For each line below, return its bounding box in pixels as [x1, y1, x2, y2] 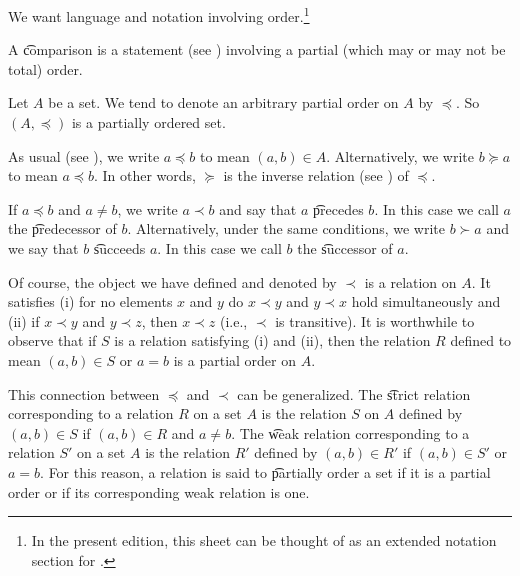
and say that [219, 198, 297, 219]
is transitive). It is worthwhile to [275, 310, 475, 331]
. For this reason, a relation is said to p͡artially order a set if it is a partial [40, 461, 491, 482]
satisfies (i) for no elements [8, 291, 173, 312]
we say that [8, 238, 79, 258]
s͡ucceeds [93, 238, 146, 258]
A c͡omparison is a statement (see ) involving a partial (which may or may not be [8, 39, 506, 60]
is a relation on [364, 271, 457, 292]
